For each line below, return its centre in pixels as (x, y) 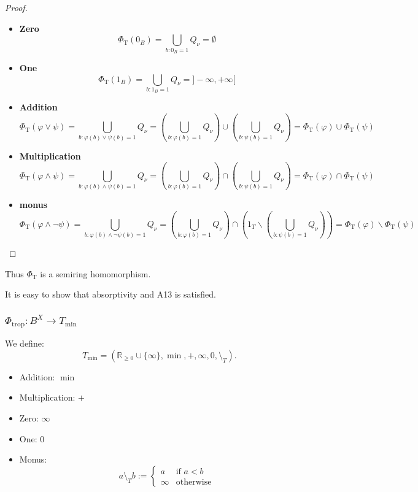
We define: (25, 343)
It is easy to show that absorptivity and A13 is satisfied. (110, 294)
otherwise (194, 482)
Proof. (16, 7)
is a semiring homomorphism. (95, 273)
